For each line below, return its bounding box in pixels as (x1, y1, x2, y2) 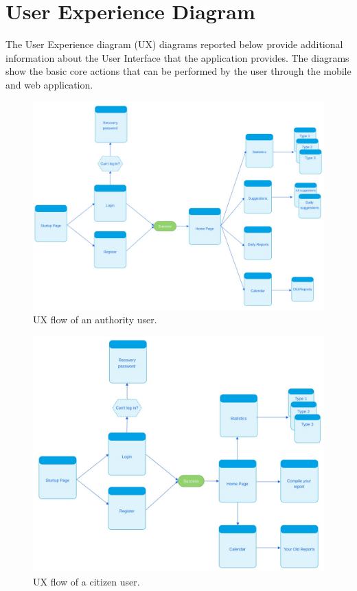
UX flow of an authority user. (33, 312, 157, 327)
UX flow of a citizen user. (33, 574, 140, 588)
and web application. (5, 77, 93, 91)
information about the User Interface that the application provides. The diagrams (5, 50, 349, 65)
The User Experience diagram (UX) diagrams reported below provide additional (5, 37, 343, 51)
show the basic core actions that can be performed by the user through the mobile (5, 64, 352, 78)
